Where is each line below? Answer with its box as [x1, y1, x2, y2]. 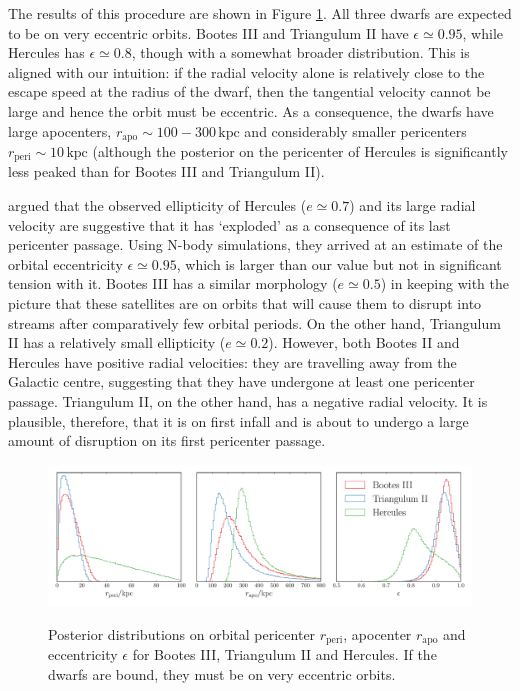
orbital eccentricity [8, 253, 123, 274]
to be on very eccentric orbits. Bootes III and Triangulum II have [8, 22, 409, 43]
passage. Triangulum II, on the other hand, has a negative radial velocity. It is [8, 391, 488, 411]
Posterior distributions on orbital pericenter [48, 623, 316, 644]
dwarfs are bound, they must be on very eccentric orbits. [48, 663, 396, 684]
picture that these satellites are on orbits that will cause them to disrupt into [8, 293, 482, 314]
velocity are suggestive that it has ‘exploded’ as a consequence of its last [8, 214, 451, 235]
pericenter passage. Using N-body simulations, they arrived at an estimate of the [8, 234, 503, 255]
